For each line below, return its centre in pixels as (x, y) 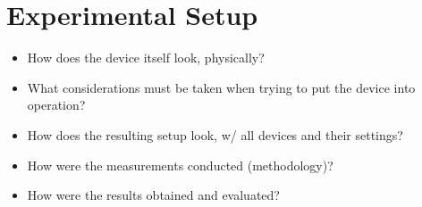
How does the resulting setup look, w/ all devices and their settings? (215, 134)
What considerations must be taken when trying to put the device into (221, 87)
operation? (56, 105)
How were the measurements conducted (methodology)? (180, 165)
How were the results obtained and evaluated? (153, 195)
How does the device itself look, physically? (146, 58)
